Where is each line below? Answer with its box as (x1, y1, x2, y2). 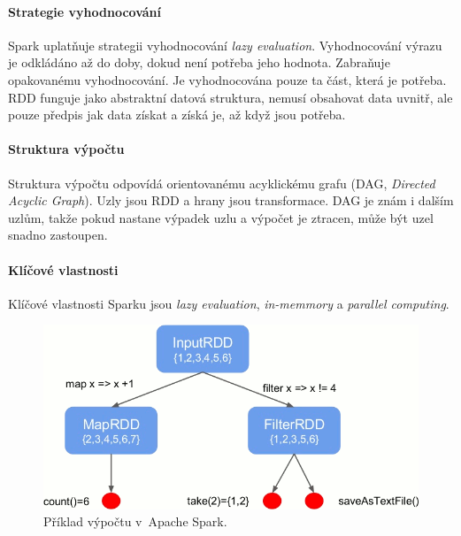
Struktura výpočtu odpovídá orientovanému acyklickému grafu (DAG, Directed (8, 173, 435, 192)
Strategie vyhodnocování (8, 2, 161, 20)
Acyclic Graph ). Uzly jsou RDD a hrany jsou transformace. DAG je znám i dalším (8, 191, 454, 210)
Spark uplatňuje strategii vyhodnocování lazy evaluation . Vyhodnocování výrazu (8, 35, 442, 54)
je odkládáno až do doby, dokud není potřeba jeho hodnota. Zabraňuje (8, 53, 390, 72)
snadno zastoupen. (8, 226, 108, 244)
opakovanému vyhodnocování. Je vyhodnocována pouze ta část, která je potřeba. (8, 70, 447, 88)
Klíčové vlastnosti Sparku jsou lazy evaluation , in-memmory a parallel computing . (8, 294, 449, 312)
